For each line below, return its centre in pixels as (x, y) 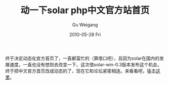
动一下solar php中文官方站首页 (85, 10)
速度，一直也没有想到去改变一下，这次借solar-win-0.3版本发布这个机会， (86, 64)
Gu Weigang (85, 25)
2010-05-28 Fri (85, 34)
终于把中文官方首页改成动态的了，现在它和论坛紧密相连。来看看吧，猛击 (80, 71)
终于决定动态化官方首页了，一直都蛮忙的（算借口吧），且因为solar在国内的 (82, 58)
